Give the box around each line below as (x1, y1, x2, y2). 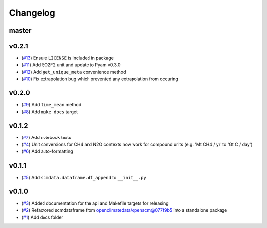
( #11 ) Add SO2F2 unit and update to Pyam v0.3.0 (21, 62, 121, 68)
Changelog (9, 7, 55, 18)
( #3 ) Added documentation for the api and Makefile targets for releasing (21, 200, 169, 206)
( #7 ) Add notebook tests (21, 135, 71, 140)
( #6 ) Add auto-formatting (21, 148, 74, 154)
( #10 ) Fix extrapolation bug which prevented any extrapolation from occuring (21, 76, 178, 82)
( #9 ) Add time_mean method (21, 102, 82, 108)
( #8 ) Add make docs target (21, 109, 78, 115)
